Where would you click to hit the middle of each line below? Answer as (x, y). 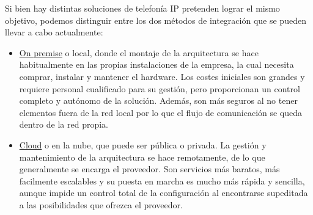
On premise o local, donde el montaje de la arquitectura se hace (139, 52)
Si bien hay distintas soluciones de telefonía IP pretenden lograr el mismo (142, 8)
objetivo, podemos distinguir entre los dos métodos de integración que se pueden (156, 20)
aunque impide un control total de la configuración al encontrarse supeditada (164, 193)
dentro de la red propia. (64, 124)
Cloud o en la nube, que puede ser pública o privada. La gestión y (143, 144)
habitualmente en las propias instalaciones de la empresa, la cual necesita (156, 64)
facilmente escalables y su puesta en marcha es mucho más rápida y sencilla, (162, 180)
